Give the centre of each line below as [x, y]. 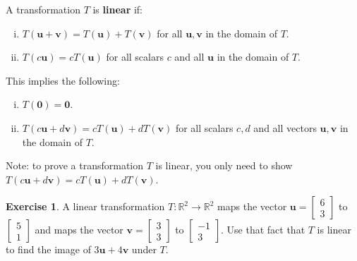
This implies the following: [63, 80]
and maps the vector [79, 230]
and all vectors [285, 127]
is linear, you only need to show [224, 165]
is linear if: [117, 9]
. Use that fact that [263, 230]
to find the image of [48, 249]
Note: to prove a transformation [75, 165]
